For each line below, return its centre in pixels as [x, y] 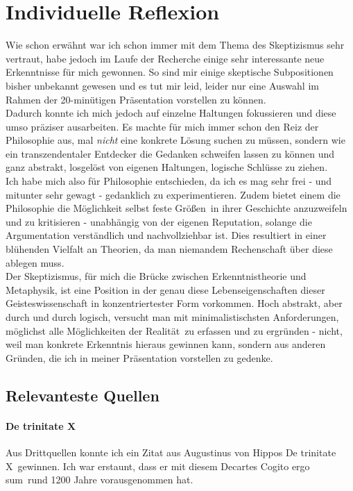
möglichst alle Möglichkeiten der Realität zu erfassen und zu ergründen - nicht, [174, 330]
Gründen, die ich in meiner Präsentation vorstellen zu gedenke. [139, 357]
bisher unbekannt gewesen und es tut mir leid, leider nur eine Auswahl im [162, 85]
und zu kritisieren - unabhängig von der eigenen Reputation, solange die [159, 221]
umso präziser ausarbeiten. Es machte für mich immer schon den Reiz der [162, 126]
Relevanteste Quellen [83, 395]
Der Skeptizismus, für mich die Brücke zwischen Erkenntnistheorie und [156, 276]
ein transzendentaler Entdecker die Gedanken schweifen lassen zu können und [170, 153]
